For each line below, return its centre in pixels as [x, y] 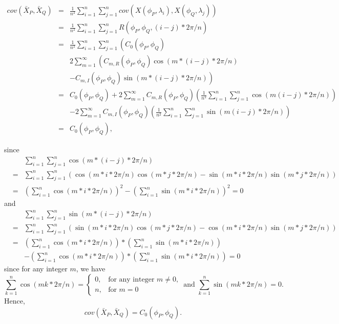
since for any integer [36, 269]
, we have [91, 269]
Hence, [15, 300]
